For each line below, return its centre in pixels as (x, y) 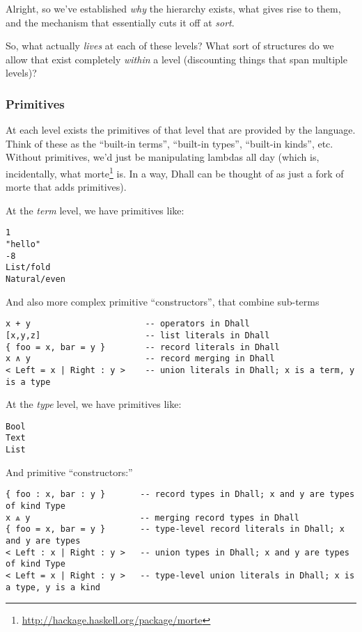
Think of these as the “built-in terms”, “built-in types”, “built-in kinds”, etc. (170, 143)
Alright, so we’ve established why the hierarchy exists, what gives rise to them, (173, 8)
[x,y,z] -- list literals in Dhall (138, 335)
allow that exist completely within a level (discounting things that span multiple (176, 59)
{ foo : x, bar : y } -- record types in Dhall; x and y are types (180, 495)
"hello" (23, 245)
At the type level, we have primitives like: (94, 404)
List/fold (28, 268)
